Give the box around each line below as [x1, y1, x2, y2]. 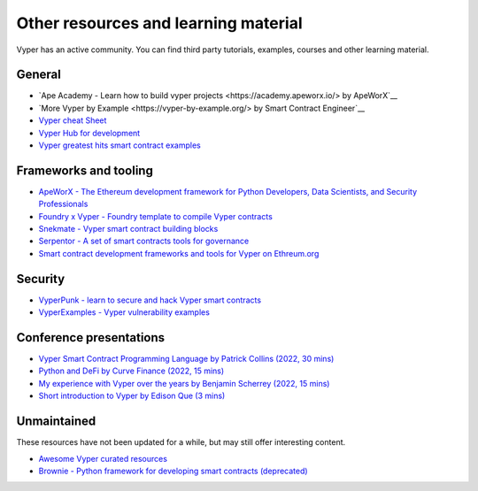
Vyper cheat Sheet [38, 115, 107, 126]
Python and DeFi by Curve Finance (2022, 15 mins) [38, 365, 225, 376]
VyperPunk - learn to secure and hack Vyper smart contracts [38, 295, 261, 305]
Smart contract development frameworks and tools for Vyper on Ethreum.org [38, 248, 320, 258]
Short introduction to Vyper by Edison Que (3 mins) [38, 390, 226, 402]
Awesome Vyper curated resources [38, 453, 168, 464]
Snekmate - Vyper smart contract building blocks [38, 224, 219, 234]
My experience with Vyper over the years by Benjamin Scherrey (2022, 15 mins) [38, 378, 330, 388]
